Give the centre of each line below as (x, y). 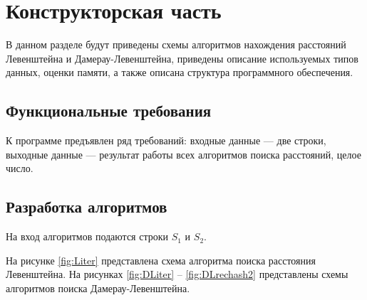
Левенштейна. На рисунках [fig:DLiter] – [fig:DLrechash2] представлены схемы (177, 274)
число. (20, 168)
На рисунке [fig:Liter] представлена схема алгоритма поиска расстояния (161, 260)
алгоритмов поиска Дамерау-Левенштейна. (98, 288)
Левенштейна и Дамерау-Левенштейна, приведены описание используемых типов (182, 58)
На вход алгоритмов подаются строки (87, 236)
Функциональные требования (109, 111)
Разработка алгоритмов (87, 207)
